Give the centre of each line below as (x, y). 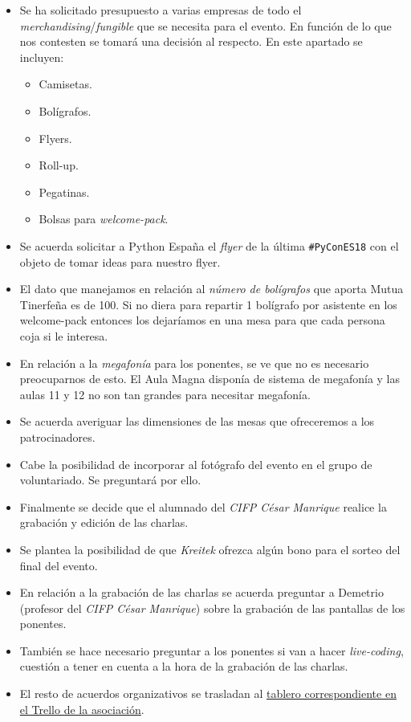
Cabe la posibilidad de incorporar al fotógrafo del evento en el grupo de (196, 464)
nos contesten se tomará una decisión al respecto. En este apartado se (191, 41)
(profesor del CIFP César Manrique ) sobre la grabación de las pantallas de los (212, 608)
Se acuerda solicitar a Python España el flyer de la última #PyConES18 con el (209, 245)
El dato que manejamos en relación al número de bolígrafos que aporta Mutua (212, 289)
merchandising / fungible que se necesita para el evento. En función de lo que (205, 25)
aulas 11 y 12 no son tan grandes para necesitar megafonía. (165, 394)
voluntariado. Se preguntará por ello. (110, 480)
